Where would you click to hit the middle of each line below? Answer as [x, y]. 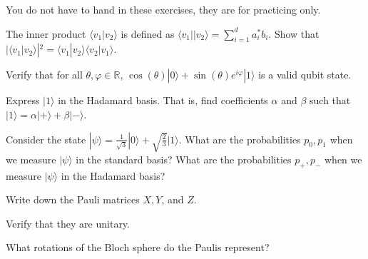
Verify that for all [44, 75]
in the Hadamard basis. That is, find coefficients [163, 100]
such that [330, 100]
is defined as [148, 33]
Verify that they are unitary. [68, 223]
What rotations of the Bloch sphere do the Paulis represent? [138, 247]
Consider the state [46, 139]
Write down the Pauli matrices [73, 199]
